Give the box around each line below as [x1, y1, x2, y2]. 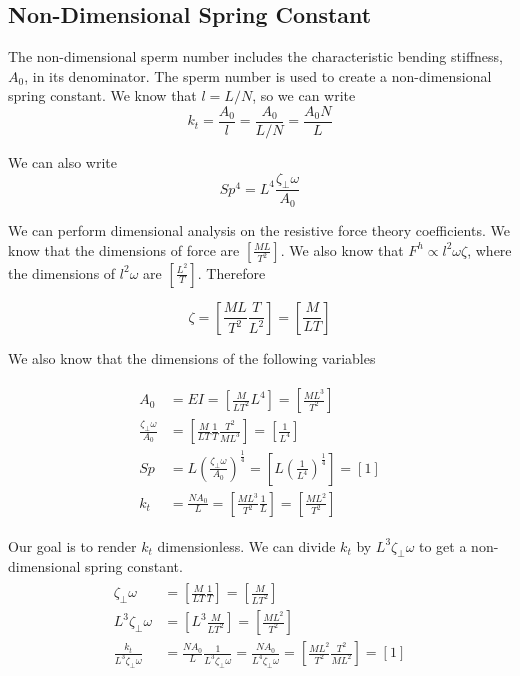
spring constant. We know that [8, 85, 197, 106]
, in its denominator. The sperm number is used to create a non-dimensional [24, 65, 492, 86]
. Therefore [197, 262, 266, 283]
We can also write [8, 152, 117, 173]
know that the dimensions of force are [8, 239, 240, 260]
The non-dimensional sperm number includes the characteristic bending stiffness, [8, 46, 503, 67]
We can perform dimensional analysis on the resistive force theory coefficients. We [8, 219, 510, 240]
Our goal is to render [8, 535, 137, 556]
